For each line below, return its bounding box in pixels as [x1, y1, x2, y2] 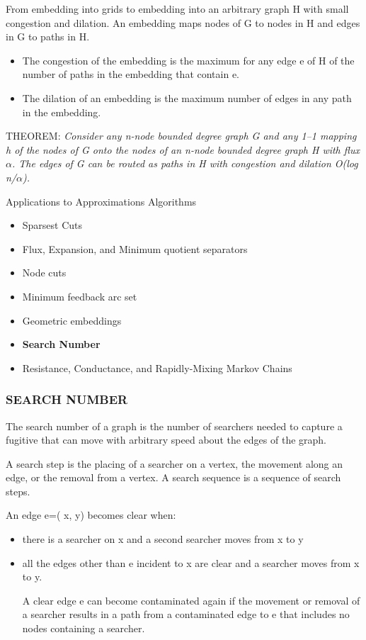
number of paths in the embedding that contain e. [22, 67, 239, 82]
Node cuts [22, 265, 67, 280]
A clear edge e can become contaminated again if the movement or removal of [22, 593, 360, 607]
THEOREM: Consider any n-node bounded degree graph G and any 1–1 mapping [6, 128, 357, 143]
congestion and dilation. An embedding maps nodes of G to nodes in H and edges [6, 15, 360, 30]
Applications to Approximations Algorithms [6, 193, 197, 208]
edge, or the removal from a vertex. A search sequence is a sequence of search [6, 470, 341, 485]
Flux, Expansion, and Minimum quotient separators [22, 241, 248, 256]
